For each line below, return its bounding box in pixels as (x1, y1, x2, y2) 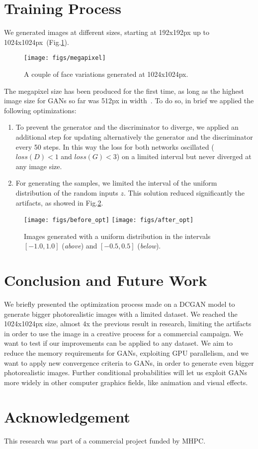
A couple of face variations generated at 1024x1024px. (24, 68, 188, 79)
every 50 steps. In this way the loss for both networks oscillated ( (15, 141, 214, 152)
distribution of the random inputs (15, 187, 118, 198)
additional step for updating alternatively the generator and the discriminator (15, 131, 253, 142)
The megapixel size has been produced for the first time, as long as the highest (4, 85, 244, 96)
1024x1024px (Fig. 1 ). (4, 36, 69, 47)
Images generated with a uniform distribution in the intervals (24, 230, 211, 241)
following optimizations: (4, 105, 77, 115)
